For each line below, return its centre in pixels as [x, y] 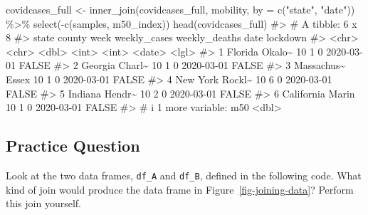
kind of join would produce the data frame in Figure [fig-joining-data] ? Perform [180, 189]
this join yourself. [43, 203]
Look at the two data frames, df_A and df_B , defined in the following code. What [184, 175]
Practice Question [73, 146]
